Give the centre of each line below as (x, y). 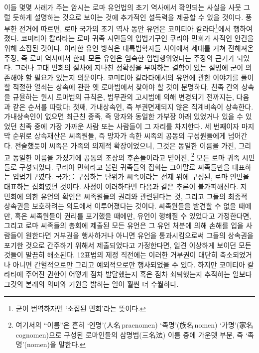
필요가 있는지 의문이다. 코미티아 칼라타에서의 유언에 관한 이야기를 (136, 77)
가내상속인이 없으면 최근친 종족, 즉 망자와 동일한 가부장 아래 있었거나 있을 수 (124, 116)
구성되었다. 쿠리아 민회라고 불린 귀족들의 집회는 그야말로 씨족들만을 (125, 167)
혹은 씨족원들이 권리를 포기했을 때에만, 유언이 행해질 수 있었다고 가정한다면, (133, 215)
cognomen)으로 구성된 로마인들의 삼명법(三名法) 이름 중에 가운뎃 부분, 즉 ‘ (131, 334)
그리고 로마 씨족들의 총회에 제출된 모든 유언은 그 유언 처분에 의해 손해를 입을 (124, 225)
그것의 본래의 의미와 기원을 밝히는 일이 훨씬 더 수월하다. (91, 284)
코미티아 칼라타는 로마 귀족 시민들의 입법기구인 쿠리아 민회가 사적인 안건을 (137, 38)
